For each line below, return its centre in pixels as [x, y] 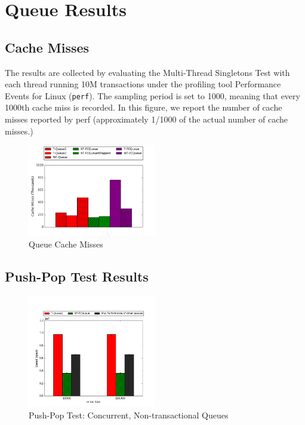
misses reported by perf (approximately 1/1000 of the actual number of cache [147, 119]
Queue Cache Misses [66, 244]
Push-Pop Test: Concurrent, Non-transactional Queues [129, 415]
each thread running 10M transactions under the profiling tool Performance [143, 84]
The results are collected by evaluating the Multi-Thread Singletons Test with [147, 72]
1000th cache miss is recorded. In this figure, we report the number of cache [144, 107]
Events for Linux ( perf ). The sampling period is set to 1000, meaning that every [152, 95]
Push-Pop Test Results [77, 276]
